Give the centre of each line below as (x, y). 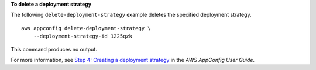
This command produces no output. (54, 49)
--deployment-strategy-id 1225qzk (83, 36)
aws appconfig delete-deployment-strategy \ (86, 28)
